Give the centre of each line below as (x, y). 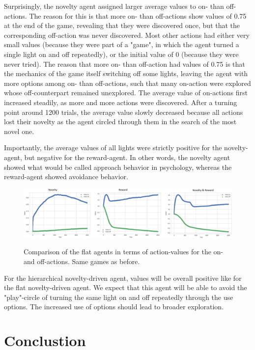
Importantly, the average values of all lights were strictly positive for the (113, 148)
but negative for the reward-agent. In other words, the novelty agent (127, 157)
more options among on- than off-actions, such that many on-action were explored (127, 83)
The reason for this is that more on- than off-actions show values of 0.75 (138, 15)
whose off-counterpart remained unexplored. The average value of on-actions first (126, 93)
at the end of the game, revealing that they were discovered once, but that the (122, 25)
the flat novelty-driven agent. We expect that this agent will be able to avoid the (126, 287)
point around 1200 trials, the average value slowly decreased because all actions (124, 112)
